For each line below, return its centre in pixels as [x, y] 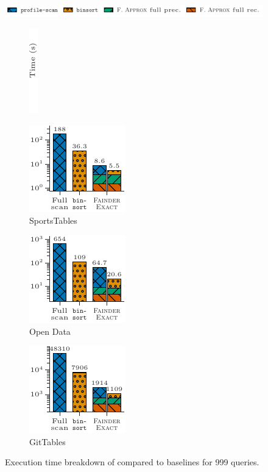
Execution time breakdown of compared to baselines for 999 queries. [132, 462]
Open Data [50, 331]
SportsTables [53, 220]
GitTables [48, 441]
